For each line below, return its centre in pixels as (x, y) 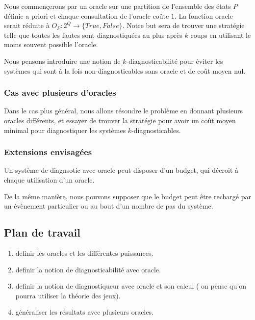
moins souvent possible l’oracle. (51, 44)
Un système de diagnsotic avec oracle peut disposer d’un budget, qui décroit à (121, 170)
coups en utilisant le (221, 35)
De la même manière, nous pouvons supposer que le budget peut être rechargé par (127, 196)
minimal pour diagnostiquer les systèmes (65, 130)
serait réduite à (27, 25)
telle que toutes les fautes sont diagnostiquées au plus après (93, 35)
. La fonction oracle (204, 15)
